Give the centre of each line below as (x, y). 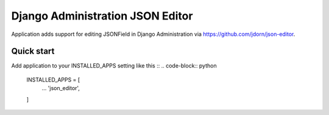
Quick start (33, 51)
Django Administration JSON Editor (102, 16)
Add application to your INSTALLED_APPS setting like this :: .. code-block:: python (114, 66)
